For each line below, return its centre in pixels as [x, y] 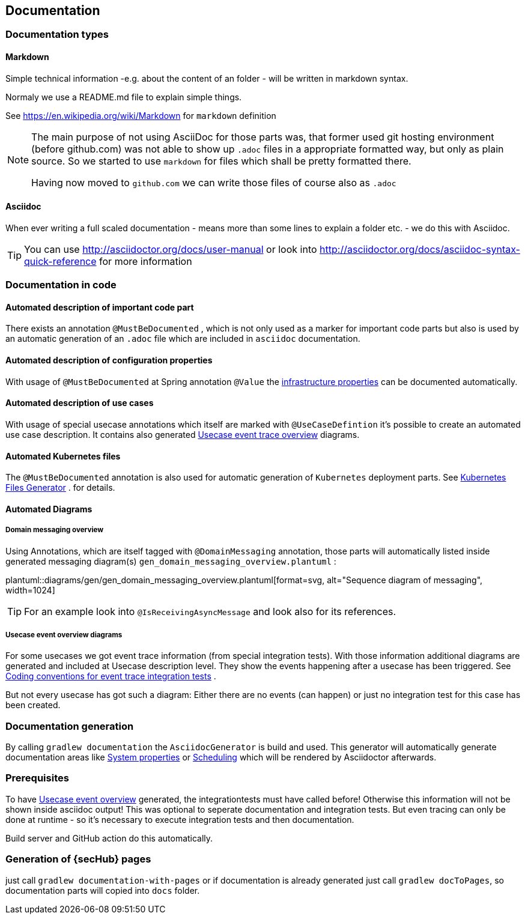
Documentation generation [70, 726]
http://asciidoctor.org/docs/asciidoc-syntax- [420, 249]
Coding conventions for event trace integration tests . [111, 676]
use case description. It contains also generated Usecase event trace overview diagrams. [183, 434]
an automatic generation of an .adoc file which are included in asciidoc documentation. [183, 339]
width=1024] [30, 590]
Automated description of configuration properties [109, 360]
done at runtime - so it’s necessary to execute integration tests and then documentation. [180, 819]
